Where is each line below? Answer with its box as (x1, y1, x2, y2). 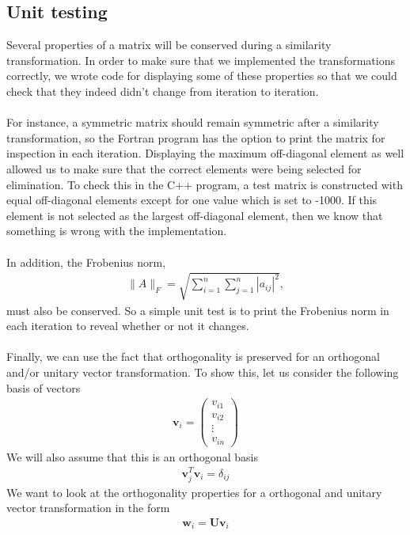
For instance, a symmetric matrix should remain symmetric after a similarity (6, 114, 379, 131)
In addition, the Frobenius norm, (6, 253, 166, 270)
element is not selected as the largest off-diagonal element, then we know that (6, 207, 383, 223)
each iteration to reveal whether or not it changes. (6, 317, 249, 334)
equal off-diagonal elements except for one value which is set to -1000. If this (6, 192, 378, 208)
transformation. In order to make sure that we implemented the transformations (6, 51, 395, 68)
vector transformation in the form (6, 499, 170, 516)
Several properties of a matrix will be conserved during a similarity (6, 36, 332, 53)
